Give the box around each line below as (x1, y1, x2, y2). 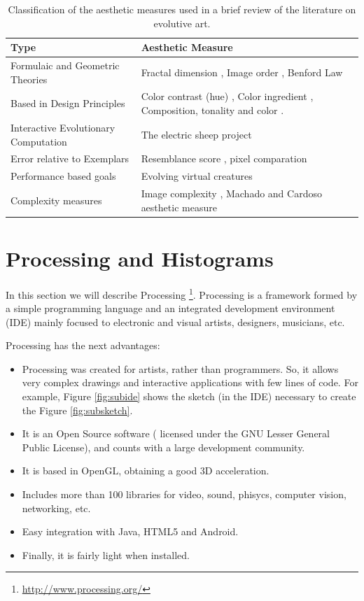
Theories (10, 71, 48, 86)
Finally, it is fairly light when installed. (22, 547, 190, 562)
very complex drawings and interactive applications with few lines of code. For (22, 375, 358, 390)
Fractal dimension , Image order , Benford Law (141, 64, 343, 79)
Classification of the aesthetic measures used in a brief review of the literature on (8, 2, 356, 16)
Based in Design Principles (10, 96, 125, 111)
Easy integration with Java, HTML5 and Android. (22, 524, 239, 539)
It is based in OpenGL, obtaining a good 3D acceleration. (22, 463, 269, 478)
